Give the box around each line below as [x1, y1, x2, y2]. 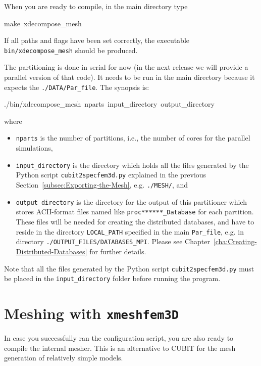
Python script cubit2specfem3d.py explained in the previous [16, 169, 206, 180]
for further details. [89, 246, 146, 256]
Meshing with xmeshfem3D [4, 303, 179, 323]
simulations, [16, 143, 53, 153]
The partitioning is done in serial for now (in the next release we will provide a [4, 62, 248, 72]
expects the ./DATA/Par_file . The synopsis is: [4, 81, 149, 92]
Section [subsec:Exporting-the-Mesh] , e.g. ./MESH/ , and [16, 179, 188, 190]
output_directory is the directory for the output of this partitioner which [16, 196, 247, 207]
